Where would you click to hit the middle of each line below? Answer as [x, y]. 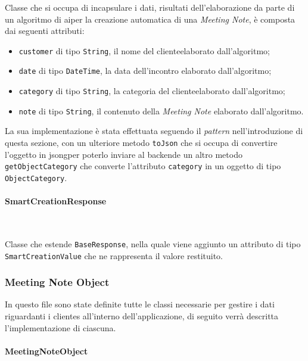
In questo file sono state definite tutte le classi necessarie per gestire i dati [140, 304]
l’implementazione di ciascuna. [60, 327]
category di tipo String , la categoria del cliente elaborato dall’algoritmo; [152, 91]
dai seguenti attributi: [45, 31]
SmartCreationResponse [56, 201]
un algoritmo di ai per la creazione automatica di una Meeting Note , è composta [150, 19]
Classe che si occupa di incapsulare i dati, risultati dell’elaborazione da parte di [150, 7]
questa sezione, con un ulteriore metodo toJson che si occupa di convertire [141, 142]
